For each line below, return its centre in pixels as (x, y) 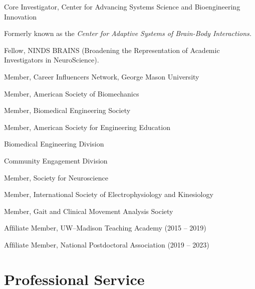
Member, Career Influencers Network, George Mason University (102, 76)
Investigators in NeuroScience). (52, 60)
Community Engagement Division (56, 160)
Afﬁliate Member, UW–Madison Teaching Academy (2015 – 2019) (105, 228)
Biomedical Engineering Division (54, 144)
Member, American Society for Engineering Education (87, 127)
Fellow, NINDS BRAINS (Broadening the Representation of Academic (112, 50)
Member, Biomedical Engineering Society (67, 110)
